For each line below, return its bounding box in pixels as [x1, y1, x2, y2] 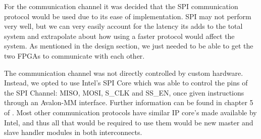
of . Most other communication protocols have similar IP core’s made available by [4, 107, 257, 117]
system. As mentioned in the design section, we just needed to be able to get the [4, 40, 253, 51]
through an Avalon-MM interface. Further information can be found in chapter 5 [4, 97, 253, 108]
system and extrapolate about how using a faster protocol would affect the [4, 30, 235, 41]
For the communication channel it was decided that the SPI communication [4, 1, 238, 11]
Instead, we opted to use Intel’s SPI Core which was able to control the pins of [4, 77, 248, 88]
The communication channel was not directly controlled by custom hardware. [4, 67, 243, 78]
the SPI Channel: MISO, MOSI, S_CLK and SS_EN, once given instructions [4, 87, 244, 98]
